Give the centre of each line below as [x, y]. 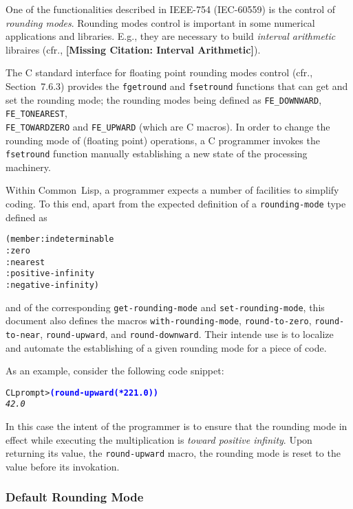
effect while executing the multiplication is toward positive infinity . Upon [159, 439]
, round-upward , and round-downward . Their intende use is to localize [187, 333]
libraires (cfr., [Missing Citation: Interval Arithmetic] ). [133, 49]
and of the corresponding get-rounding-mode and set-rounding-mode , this [165, 307]
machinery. [28, 167]
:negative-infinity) [53, 285]
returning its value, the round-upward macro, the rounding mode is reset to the [173, 453]
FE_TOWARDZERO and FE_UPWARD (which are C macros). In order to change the [168, 126]
